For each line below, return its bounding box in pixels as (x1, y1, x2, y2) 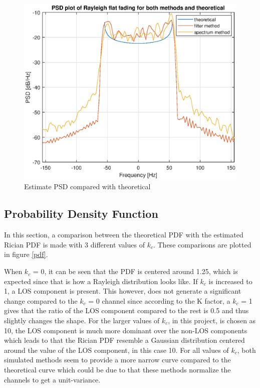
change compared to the (4, 295, 78, 306)
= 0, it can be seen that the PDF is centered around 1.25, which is (33, 266, 238, 277)
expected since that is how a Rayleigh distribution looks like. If (4, 276, 198, 286)
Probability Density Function (4, 206, 158, 221)
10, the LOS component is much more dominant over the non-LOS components (4, 325, 247, 335)
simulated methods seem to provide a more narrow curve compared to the (4, 354, 231, 365)
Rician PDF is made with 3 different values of (4, 239, 145, 249)
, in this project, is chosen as (168, 315, 256, 326)
